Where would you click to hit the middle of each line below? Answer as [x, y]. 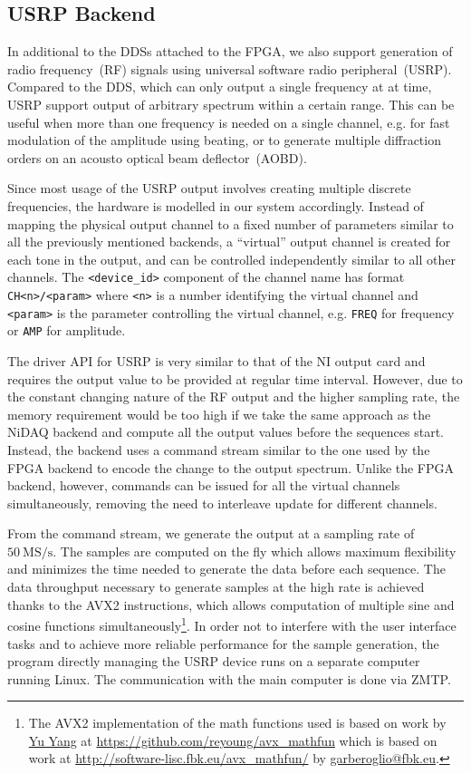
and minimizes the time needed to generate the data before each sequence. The [226, 569]
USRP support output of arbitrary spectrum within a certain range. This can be [231, 104]
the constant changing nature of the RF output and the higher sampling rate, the [234, 397]
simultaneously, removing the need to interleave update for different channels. [222, 503]
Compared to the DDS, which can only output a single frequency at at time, [220, 87]
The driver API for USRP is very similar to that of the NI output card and [216, 360]
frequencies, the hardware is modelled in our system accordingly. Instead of [216, 205]
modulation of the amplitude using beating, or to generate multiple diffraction [224, 140]
